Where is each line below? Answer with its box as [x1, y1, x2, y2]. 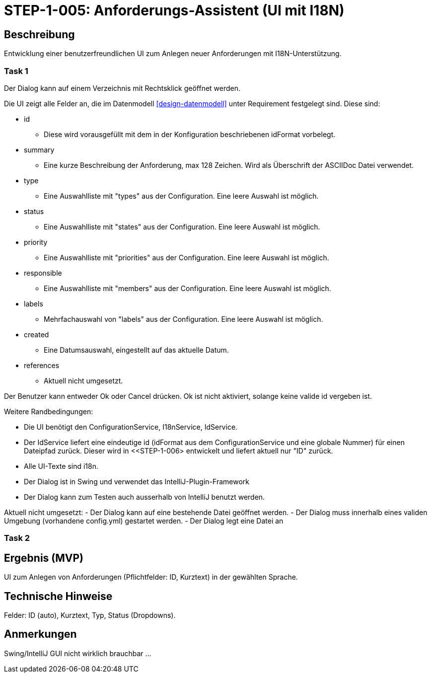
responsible [24, 268, 62, 277]
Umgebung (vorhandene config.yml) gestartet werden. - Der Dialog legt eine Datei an [4, 516, 284, 525]
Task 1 [4, 66, 28, 76]
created [24, 330, 49, 339]
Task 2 [4, 533, 30, 543]
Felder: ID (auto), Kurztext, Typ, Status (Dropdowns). [4, 610, 176, 619]
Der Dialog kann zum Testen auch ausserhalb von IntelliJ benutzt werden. [24, 492, 265, 501]
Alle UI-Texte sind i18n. [24, 461, 98, 470]
